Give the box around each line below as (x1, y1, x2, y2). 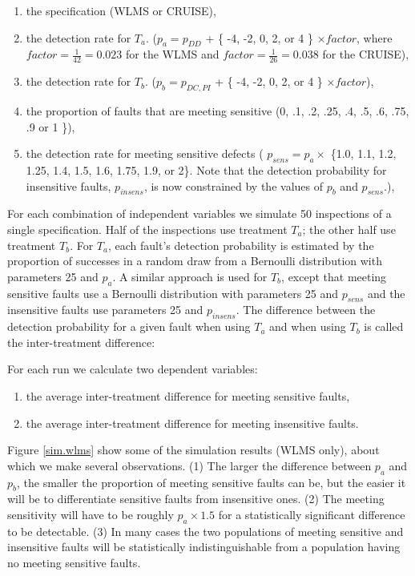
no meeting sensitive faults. (7, 554, 141, 570)
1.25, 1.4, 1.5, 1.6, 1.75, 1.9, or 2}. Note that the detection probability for (26, 162, 387, 178)
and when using (269, 318, 346, 335)
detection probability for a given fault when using (7, 318, 251, 335)
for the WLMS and (126, 46, 220, 62)
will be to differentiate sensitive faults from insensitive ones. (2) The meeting (7, 490, 385, 507)
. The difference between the (236, 301, 376, 318)
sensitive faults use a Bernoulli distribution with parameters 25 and (7, 284, 339, 301)
